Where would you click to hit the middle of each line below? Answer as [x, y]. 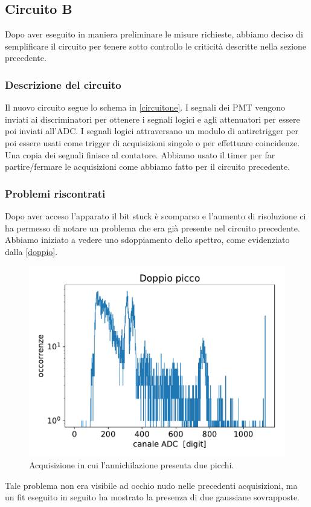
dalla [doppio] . [31, 251]
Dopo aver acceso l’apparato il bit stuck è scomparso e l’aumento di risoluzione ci [155, 215]
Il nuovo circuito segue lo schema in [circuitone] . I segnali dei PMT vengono [145, 107]
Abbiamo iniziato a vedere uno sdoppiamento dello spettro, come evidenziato [147, 240]
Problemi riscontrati [55, 193]
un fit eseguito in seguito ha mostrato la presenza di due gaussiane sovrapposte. [152, 497]
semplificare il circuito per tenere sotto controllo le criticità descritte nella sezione [156, 46]
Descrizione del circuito [63, 84]
